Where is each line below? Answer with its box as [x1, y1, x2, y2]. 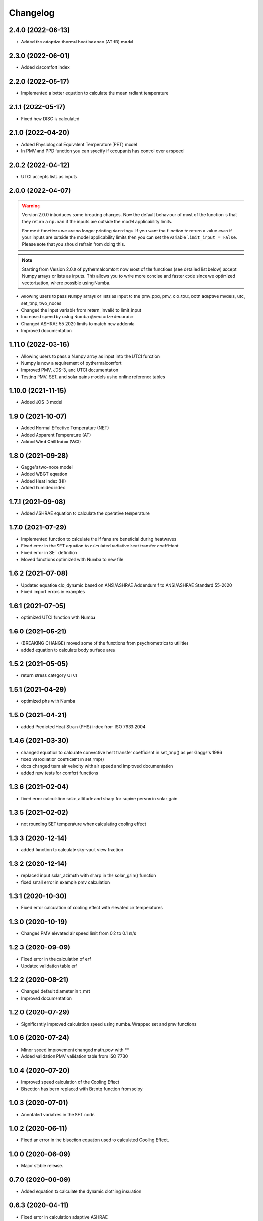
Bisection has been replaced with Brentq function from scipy [21, 1086, 143, 1092]
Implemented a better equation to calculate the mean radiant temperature [21, 90, 169, 96]
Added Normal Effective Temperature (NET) [21, 425, 109, 431]
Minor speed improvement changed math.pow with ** [21, 1047, 129, 1053]
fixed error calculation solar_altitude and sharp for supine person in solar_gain [21, 796, 178, 801]
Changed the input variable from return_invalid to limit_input [21, 307, 141, 313]
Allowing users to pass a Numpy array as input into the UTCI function [21, 353, 160, 359]
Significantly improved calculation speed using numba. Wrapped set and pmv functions [21, 1021, 197, 1027]
